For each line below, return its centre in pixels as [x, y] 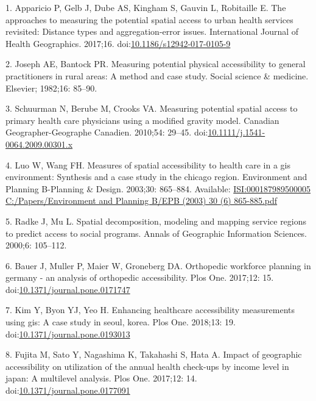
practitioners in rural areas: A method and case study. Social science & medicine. [157, 75]
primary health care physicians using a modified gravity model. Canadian [142, 120]
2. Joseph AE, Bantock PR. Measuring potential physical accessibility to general [156, 64]
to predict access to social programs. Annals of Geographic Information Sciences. [156, 233]
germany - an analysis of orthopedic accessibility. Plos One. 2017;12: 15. [140, 277]
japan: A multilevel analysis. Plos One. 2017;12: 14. [101, 378]
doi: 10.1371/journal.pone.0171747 [68, 289]
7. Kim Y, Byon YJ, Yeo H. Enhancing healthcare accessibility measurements [150, 310]
